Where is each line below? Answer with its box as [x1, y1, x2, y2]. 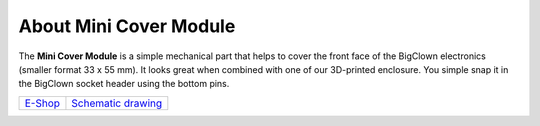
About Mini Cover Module [18, 15, 236, 37]
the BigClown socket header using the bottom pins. [18, 78, 230, 90]
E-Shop [24, 96, 60, 110]
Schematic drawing [71, 96, 163, 110]
